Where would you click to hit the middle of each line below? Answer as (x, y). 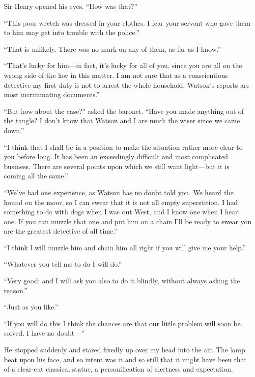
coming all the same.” (36, 176)
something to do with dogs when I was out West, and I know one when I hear (121, 212)
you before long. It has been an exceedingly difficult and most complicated (116, 156)
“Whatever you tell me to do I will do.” (63, 264)
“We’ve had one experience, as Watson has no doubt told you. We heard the (119, 192)
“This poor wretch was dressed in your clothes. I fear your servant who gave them (127, 22)
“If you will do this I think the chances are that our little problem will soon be (122, 323)
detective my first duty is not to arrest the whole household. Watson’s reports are (127, 85)
